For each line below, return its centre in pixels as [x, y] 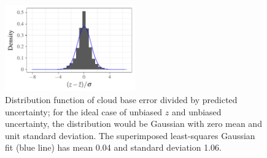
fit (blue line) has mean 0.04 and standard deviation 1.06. [113, 147]
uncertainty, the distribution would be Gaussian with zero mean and [133, 124]
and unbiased [196, 111]
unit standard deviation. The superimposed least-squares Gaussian [130, 135]
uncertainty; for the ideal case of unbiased [84, 111]
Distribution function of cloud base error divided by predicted [121, 99]
